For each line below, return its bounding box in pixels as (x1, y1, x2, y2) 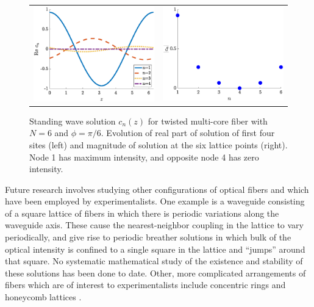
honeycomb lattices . (5, 291, 82, 303)
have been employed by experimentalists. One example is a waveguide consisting (5, 195, 305, 208)
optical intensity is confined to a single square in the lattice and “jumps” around (5, 242, 305, 255)
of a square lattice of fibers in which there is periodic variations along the (5, 206, 279, 219)
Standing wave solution (29, 114, 116, 127)
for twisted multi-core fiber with (148, 114, 268, 127)
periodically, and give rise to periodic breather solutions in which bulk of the (5, 231, 291, 244)
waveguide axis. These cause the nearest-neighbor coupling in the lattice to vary (5, 219, 304, 231)
